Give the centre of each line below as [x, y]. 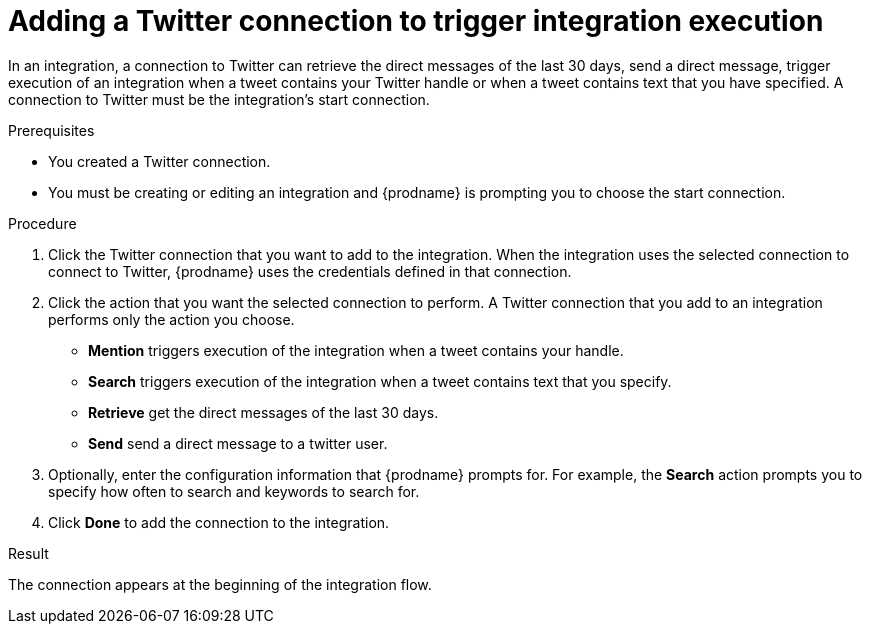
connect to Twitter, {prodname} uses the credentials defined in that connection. [310, 271]
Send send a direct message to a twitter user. [238, 443]
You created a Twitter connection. [159, 161]
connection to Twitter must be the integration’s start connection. [219, 99]
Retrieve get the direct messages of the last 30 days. [263, 412]
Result [28, 553]
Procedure [42, 223]
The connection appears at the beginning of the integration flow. [220, 584]
